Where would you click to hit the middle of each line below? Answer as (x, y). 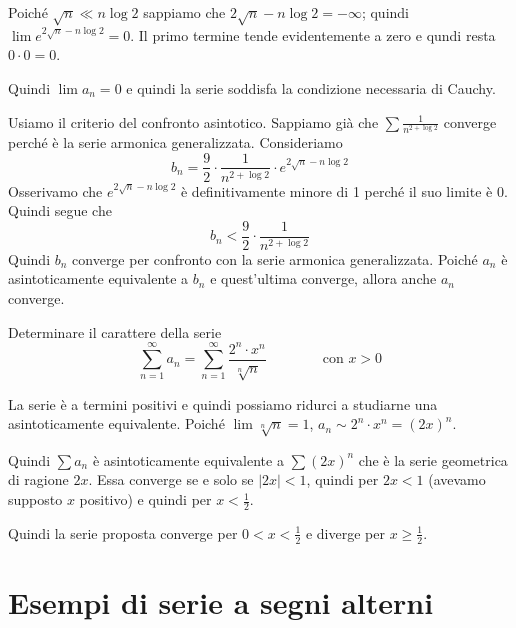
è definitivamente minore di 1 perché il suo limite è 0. (344, 190)
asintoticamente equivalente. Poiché (116, 423)
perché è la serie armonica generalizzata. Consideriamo (175, 141)
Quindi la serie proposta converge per (123, 532)
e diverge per (345, 532)
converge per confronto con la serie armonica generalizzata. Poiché (275, 258)
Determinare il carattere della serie (115, 331)
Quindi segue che (60, 210)
